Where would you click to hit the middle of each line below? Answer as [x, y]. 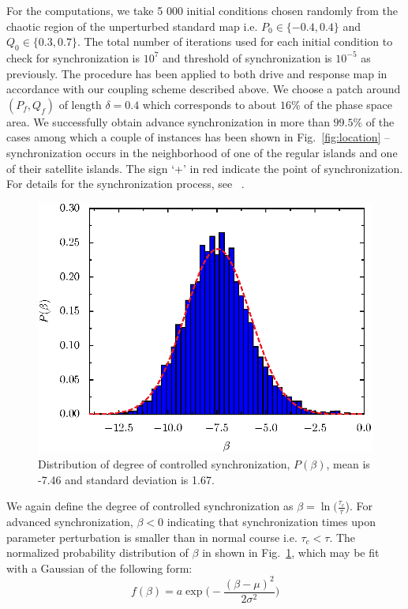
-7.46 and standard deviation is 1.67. [126, 479]
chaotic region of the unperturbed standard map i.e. [132, 26]
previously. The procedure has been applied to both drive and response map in [197, 73]
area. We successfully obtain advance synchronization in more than [168, 121]
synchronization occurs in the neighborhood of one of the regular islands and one [202, 152]
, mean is [348, 463]
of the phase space [348, 104]
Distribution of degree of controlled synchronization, [164, 463]
